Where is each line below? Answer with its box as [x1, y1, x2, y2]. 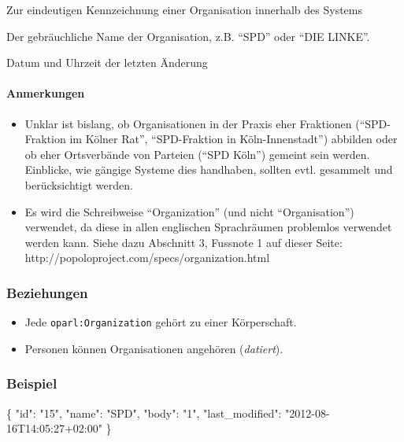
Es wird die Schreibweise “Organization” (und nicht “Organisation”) [24, 203, 354, 219]
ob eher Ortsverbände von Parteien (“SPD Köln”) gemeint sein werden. [24, 145, 370, 162]
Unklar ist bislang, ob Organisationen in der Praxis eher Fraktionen [24, 115, 352, 131]
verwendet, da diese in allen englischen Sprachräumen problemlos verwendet [24, 219, 392, 235]
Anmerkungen [6, 85, 85, 101]
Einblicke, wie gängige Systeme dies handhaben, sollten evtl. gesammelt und [24, 161, 393, 178]
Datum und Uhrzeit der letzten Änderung [6, 54, 208, 71]
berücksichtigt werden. [24, 176, 133, 193]
